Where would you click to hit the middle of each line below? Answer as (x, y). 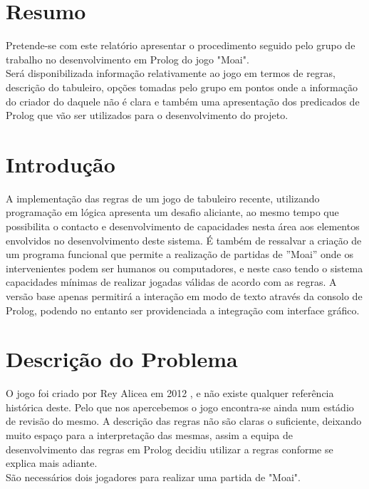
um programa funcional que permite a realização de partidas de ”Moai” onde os (180, 254)
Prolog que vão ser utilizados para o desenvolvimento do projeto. (147, 115)
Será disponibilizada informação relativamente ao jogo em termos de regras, (171, 73)
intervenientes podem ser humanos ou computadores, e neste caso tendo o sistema (184, 268)
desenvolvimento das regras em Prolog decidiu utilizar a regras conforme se (170, 449)
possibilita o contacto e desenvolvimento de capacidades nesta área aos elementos (183, 226)
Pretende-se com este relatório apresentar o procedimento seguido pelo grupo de (181, 45)
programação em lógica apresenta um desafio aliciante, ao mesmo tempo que (172, 212)
